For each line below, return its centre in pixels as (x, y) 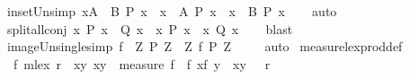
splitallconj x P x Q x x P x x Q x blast (150, 28)
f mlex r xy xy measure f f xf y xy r (142, 63)
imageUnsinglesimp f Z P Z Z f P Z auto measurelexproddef (205, 46)
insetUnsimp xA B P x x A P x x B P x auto (172, 11)
